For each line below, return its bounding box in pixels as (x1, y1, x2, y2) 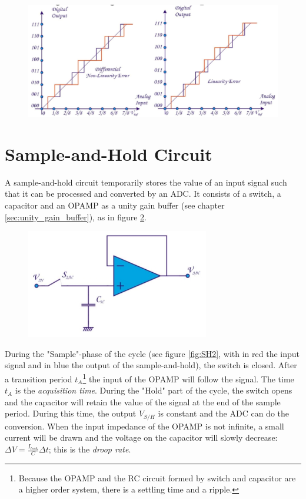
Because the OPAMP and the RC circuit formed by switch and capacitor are (18, 471, 296, 484)
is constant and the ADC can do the (158, 407, 289, 419)
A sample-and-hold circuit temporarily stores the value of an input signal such (5, 176, 287, 188)
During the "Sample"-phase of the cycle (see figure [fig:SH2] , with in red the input (5, 347, 300, 359)
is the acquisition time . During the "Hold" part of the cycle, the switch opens (15, 384, 292, 396)
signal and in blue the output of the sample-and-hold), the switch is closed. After (5, 359, 297, 371)
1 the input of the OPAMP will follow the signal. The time (82, 371, 294, 385)
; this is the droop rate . (48, 443, 131, 455)
